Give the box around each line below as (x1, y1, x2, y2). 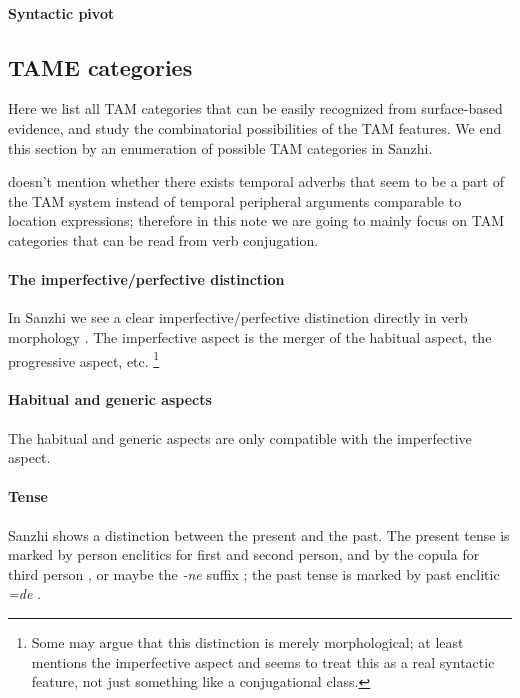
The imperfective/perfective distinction (8, 269, 285, 290)
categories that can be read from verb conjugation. (8, 229, 319, 250)
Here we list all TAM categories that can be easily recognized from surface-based (8, 98, 503, 119)
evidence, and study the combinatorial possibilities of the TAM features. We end (8, 117, 502, 138)
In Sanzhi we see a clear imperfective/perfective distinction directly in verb (8, 307, 468, 328)
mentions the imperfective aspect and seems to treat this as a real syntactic (31, 651, 495, 672)
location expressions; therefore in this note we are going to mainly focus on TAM (8, 210, 504, 231)
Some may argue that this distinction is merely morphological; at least (31, 631, 464, 652)
